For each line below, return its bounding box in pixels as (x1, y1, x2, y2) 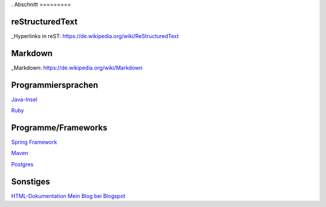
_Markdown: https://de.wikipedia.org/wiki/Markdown (11, 64, 143, 71)
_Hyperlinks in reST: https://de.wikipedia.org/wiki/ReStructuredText (11, 32, 179, 39)
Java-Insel (11, 95, 37, 103)
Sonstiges (11, 176, 51, 186)
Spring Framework (11, 139, 57, 146)
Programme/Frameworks (11, 123, 108, 133)
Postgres (11, 161, 34, 168)
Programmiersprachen (11, 80, 98, 90)
